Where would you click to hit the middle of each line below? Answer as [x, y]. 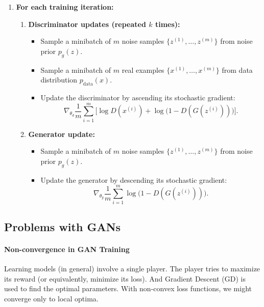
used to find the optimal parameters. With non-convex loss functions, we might [128, 288]
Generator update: [62, 134]
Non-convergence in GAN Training [67, 249]
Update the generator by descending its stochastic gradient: [134, 179]
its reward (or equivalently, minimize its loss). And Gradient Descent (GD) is [125, 278]
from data [237, 69]
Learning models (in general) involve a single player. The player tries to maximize [132, 268]
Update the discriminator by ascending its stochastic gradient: [138, 97]
